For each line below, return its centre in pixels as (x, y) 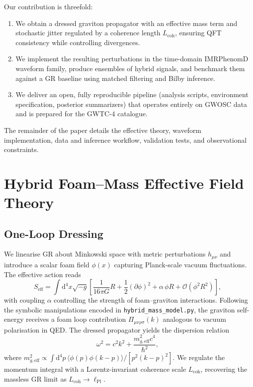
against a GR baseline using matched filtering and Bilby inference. (115, 78)
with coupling (25, 300)
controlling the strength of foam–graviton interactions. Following (151, 300)
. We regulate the (199, 357)
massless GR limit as (35, 378)
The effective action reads (42, 274)
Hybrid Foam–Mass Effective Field (124, 183)
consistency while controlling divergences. (78, 42)
